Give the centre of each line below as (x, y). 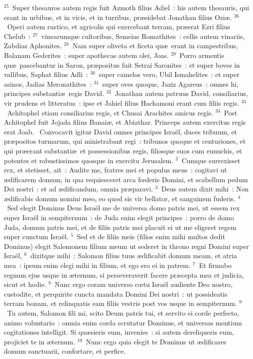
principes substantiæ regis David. (54, 93)
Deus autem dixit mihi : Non (205, 189)
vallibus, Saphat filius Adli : (46, 74)
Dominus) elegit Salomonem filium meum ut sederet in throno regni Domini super (126, 246)
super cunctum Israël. (36, 236)
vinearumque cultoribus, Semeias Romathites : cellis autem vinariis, (143, 36)
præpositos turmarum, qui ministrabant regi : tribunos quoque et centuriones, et (125, 141)
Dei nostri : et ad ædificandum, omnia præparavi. (78, 189)
